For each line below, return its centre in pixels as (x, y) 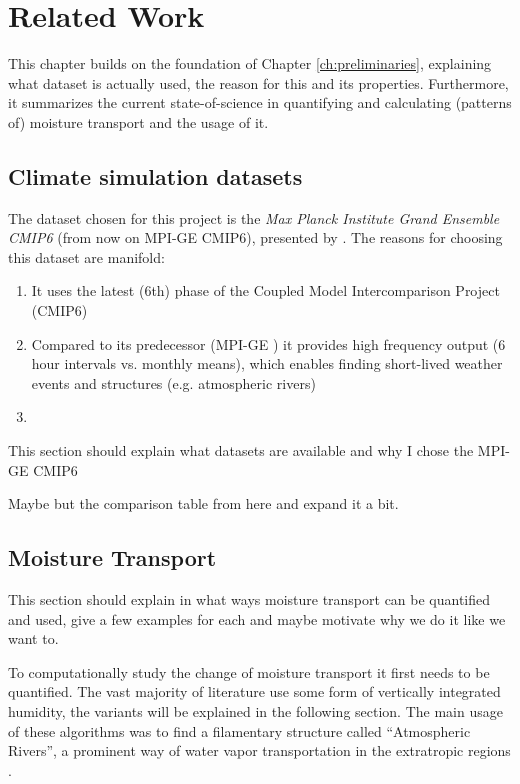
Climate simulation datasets (155, 175)
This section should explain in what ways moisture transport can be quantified (249, 599)
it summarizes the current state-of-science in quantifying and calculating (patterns (260, 102)
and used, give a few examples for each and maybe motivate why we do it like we (257, 618)
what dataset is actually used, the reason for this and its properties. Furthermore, (258, 82)
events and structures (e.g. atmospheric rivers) (173, 382)
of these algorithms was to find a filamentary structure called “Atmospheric (239, 730)
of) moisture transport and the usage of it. (138, 121)
